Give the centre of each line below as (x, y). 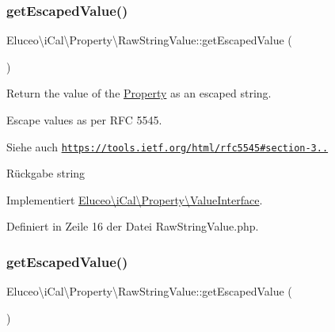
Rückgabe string (46, 173)
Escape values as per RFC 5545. (84, 120)
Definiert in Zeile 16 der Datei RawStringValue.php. (133, 226)
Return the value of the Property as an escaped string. (139, 93)
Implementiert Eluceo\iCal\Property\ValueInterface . (135, 199)
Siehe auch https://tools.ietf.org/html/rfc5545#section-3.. (167, 146)
